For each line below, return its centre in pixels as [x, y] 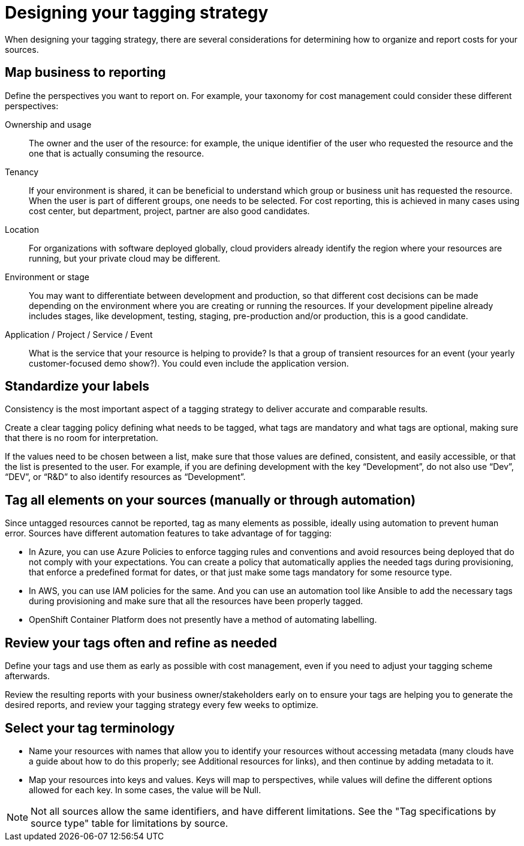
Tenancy [22, 172]
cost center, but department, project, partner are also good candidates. [169, 211]
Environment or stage [47, 277]
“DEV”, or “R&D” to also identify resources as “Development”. [125, 477]
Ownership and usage [48, 124]
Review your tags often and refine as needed [141, 643]
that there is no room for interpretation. [82, 438]
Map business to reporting [85, 73]
